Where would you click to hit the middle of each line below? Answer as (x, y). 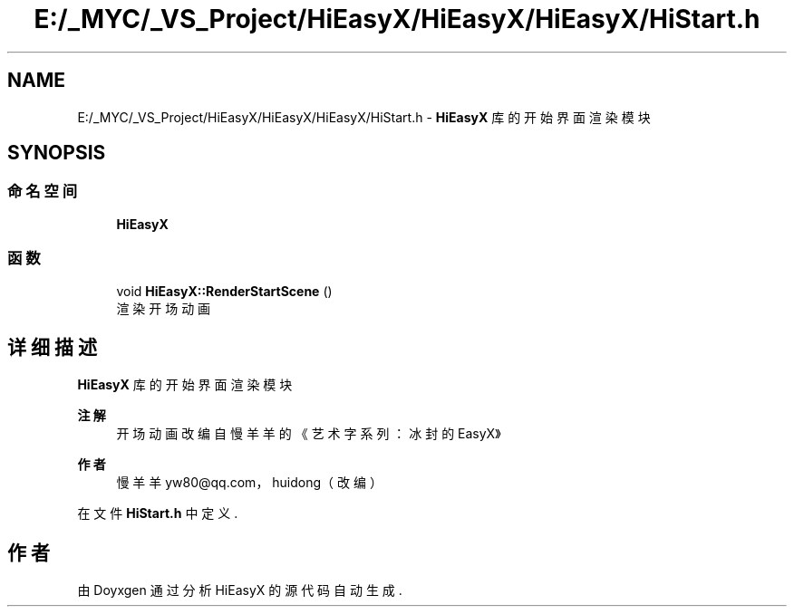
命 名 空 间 (43, 192)
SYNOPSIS (57, 153)
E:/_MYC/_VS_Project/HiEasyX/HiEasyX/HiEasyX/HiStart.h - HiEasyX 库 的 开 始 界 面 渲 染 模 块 (364, 117)
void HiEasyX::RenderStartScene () (224, 291)
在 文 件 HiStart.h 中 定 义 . (158, 513)
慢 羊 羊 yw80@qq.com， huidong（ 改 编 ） (249, 483)
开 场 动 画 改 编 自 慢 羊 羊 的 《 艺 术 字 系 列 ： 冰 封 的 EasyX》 (309, 434)
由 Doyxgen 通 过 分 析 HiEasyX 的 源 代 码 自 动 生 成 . (240, 590)
